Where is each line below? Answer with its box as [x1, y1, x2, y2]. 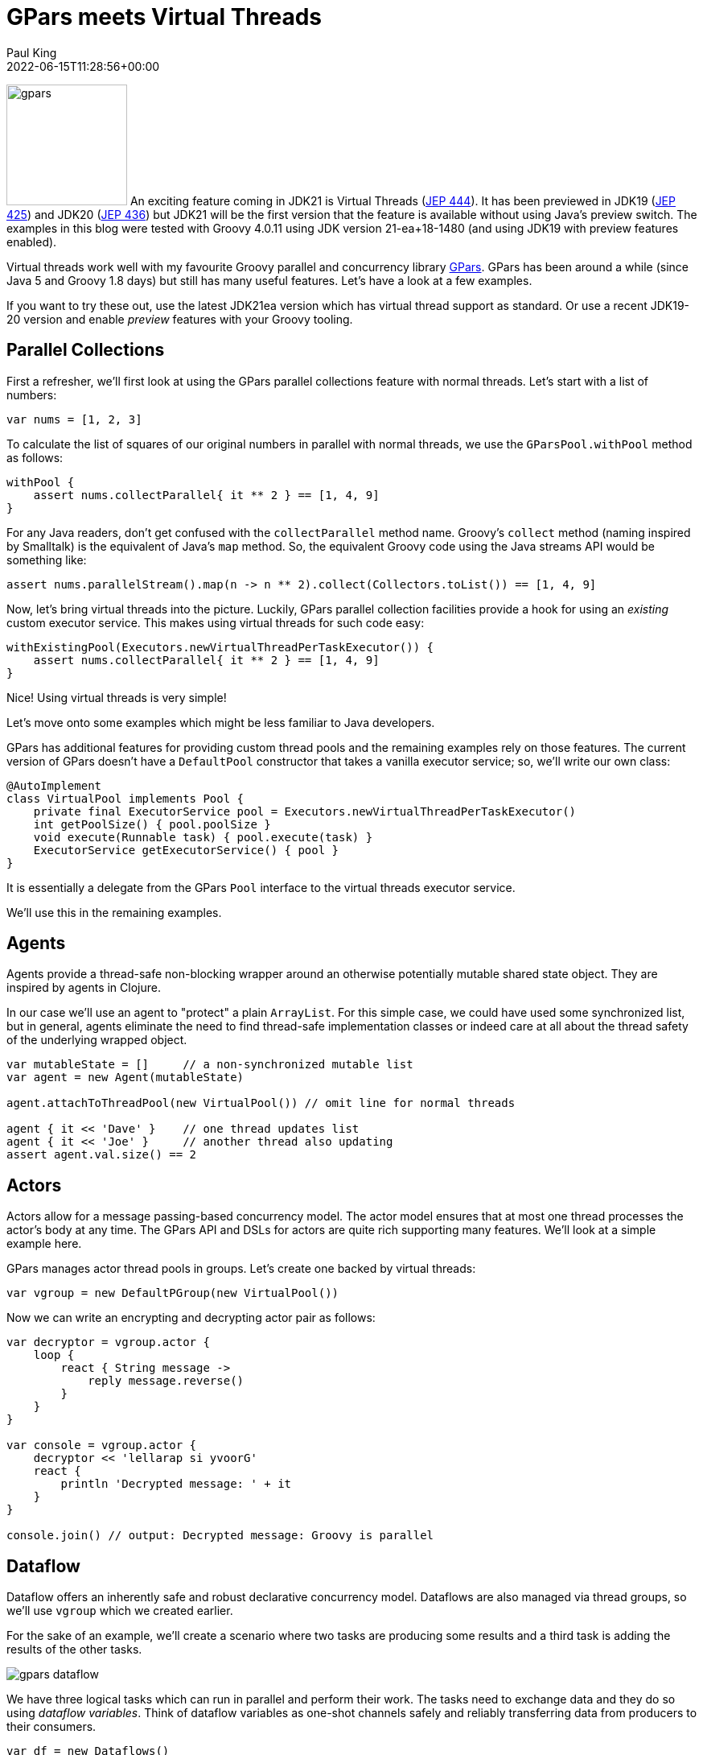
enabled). [6, 234, 57, 249]
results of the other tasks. [6, 1642, 142, 1657]
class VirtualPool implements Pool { [6, 791, 245, 805]
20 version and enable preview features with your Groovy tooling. [6, 312, 353, 326]
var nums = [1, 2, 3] [6, 412, 142, 426]
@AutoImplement [6, 778, 102, 792]
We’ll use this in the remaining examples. [6, 905, 222, 919]
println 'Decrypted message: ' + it [60, 1477, 292, 1491]
